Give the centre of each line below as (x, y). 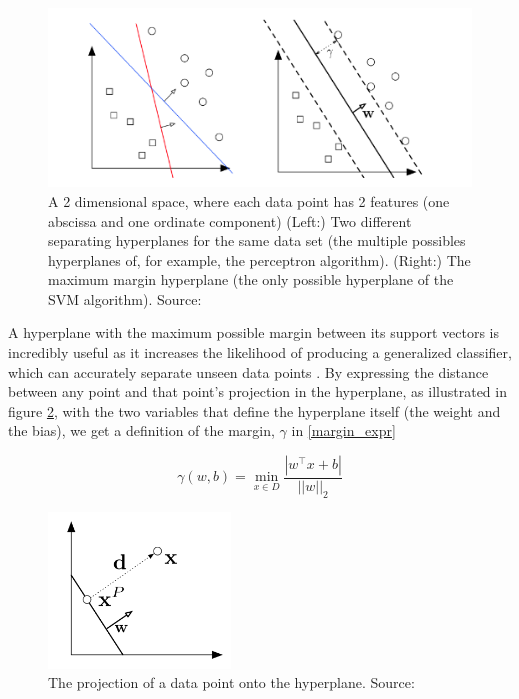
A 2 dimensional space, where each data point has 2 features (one (249, 200)
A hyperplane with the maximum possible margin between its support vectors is (253, 332)
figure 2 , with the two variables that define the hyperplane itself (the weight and (254, 410)
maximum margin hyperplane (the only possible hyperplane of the (251, 279)
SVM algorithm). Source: (125, 298)
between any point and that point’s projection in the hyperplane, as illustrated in (257, 391)
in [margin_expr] (343, 430)
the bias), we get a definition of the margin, (141, 430)
